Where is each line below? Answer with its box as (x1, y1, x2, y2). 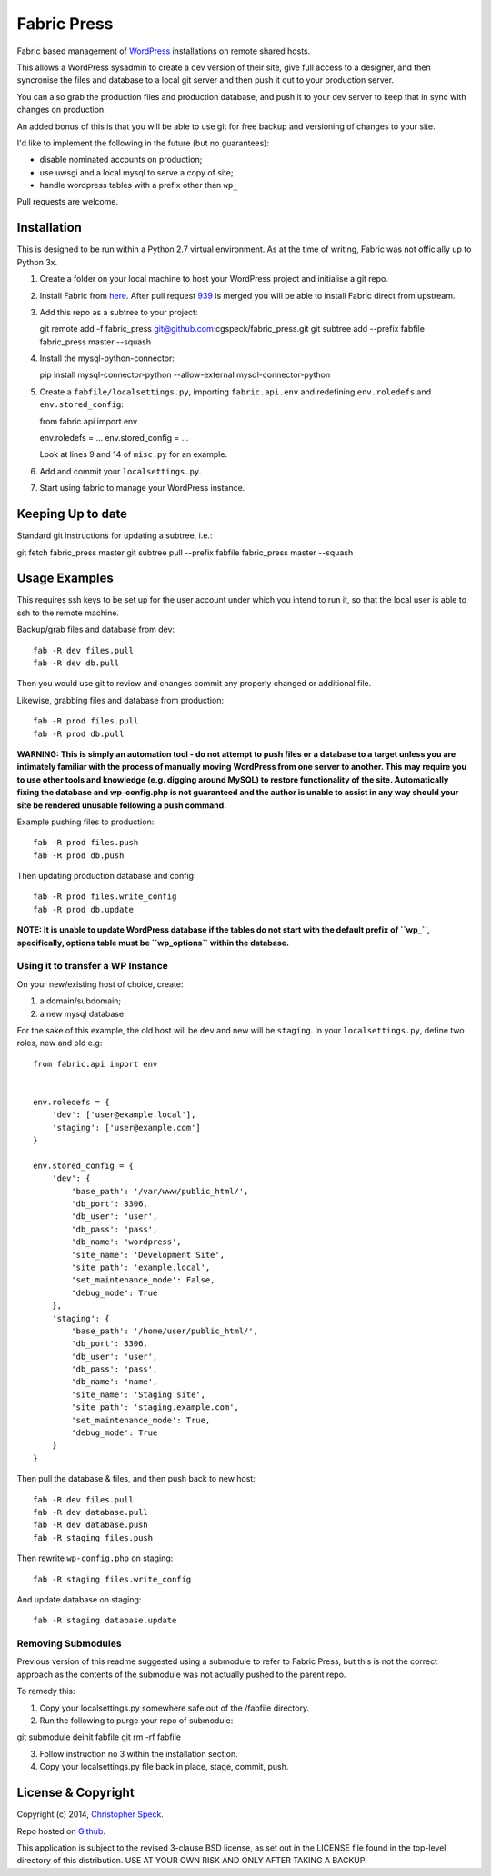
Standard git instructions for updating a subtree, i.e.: (16, 530, 213, 541)
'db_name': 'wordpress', (71, 1237, 182, 1247)
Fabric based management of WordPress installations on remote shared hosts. (16, 45, 311, 56)
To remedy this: (16, 1686, 76, 1697)
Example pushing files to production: (16, 816, 155, 827)
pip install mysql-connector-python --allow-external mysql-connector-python (39, 369, 331, 381)
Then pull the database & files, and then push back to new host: (16, 1473, 256, 1484)
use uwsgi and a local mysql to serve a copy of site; (39, 166, 234, 177)
